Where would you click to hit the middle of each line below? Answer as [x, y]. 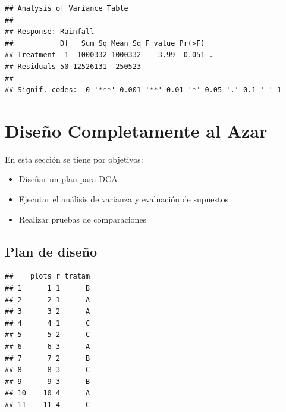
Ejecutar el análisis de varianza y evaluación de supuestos [123, 199]
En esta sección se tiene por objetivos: [74, 159]
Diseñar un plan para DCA [68, 179]
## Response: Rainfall [50, 32]
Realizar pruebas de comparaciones [83, 219]
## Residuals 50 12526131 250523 [73, 66]
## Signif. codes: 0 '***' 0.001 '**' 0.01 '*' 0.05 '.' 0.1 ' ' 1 [143, 90]
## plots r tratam [48, 277]
